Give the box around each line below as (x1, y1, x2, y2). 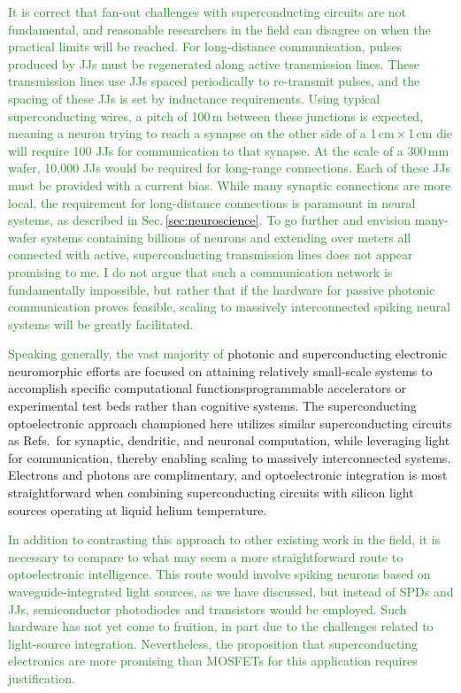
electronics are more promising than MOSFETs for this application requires (8, 651, 418, 670)
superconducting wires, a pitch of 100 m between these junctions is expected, (8, 106, 424, 125)
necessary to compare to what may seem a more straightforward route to (8, 547, 403, 566)
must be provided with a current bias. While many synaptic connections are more (8, 175, 451, 194)
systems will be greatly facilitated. (8, 314, 194, 333)
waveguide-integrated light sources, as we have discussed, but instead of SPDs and (8, 582, 454, 600)
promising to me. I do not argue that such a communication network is (8, 262, 393, 281)
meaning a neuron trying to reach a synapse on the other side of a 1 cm (8, 124, 395, 142)
